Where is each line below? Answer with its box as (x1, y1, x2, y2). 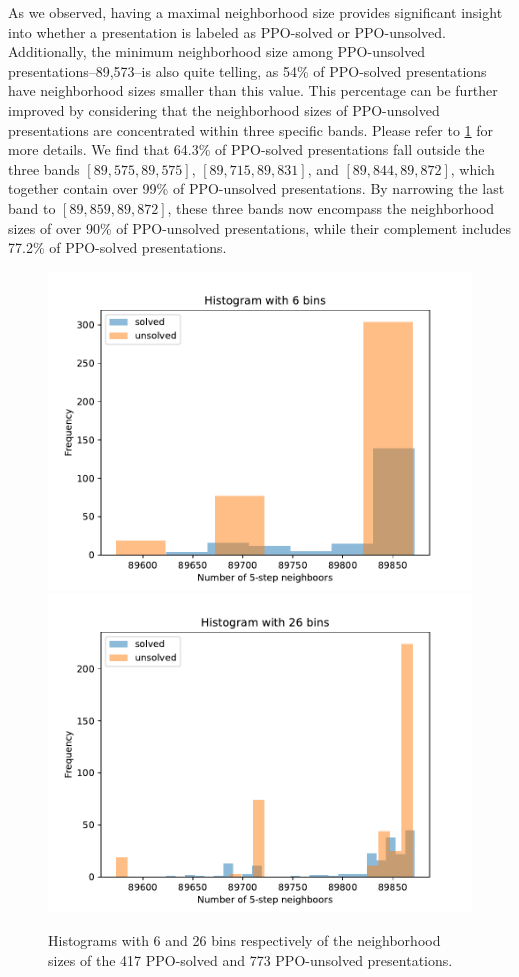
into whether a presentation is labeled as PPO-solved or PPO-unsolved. (8, 21, 447, 42)
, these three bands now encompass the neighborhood (167, 197, 495, 218)
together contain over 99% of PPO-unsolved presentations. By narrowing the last (8, 178, 505, 199)
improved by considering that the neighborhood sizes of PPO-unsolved (8, 99, 440, 120)
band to (8, 197, 56, 218)
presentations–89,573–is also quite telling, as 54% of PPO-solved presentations (8, 60, 487, 81)
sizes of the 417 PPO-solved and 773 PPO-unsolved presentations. (48, 949, 453, 970)
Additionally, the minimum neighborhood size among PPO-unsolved (8, 41, 426, 62)
